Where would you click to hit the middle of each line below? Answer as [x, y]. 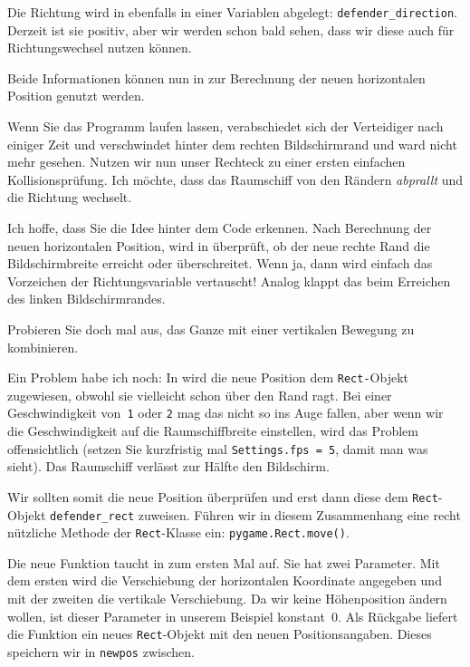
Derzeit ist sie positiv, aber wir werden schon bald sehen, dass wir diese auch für [231, 29]
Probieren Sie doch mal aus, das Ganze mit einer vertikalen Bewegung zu [211, 329]
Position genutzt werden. [76, 96]
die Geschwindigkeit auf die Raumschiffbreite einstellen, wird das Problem [213, 431]
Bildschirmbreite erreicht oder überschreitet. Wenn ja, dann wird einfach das [220, 263]
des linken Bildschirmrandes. [86, 299]
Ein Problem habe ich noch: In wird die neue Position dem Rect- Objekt [208, 377]
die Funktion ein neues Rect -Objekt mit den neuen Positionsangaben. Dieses [220, 634]
